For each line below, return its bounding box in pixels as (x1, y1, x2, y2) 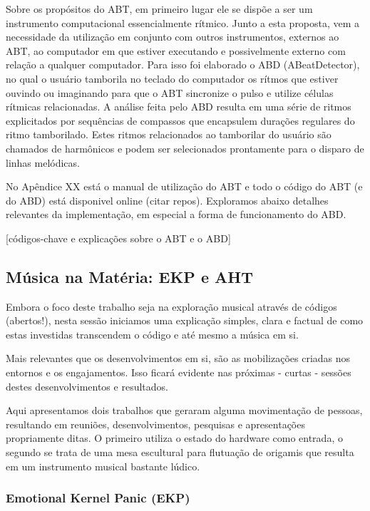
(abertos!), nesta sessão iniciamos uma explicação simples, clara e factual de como (6, 313, 364, 328)
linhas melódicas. (6, 155, 80, 170)
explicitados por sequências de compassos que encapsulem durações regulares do (6, 113, 355, 128)
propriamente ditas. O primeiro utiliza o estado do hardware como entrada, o (6, 430, 343, 445)
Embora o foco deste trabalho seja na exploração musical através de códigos (6, 299, 337, 314)
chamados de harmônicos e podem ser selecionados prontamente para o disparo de (6, 140, 364, 155)
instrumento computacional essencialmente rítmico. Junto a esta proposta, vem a (6, 15, 360, 30)
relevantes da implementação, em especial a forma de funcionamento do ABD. (6, 207, 346, 222)
